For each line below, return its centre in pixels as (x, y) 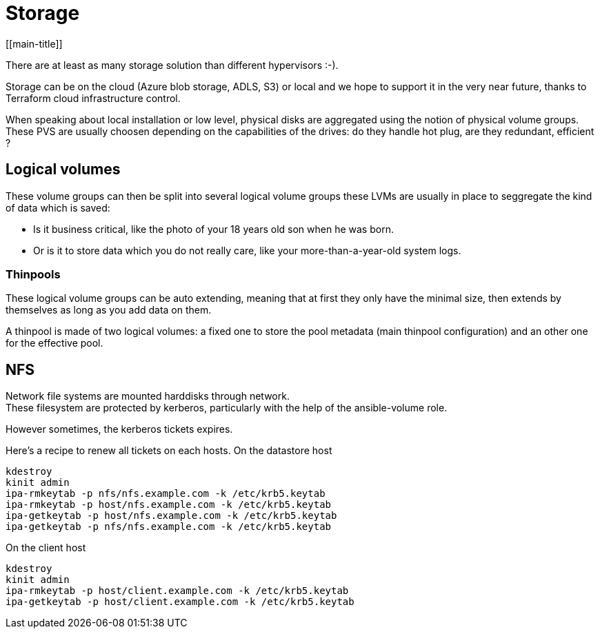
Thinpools (33, 274)
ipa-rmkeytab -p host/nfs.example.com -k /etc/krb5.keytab (169, 505)
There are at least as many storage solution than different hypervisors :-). (172, 65)
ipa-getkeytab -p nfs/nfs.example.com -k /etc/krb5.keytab (169, 527)
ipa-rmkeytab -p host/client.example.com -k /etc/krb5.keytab (177, 591)
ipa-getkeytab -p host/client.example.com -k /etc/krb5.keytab (180, 602)
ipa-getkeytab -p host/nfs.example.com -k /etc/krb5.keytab (171, 516)
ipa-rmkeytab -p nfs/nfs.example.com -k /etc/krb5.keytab (166, 494)
